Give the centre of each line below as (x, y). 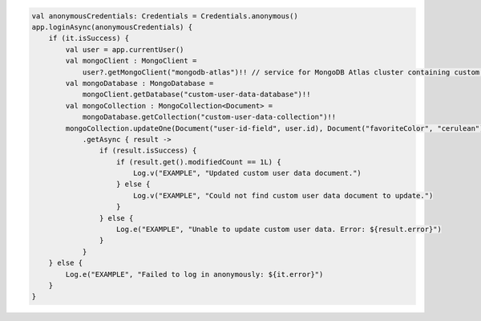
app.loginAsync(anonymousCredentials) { (112, 27)
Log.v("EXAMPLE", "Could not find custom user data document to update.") (283, 195)
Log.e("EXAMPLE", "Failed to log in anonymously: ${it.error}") (194, 274)
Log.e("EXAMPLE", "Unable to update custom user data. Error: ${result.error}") (279, 230)
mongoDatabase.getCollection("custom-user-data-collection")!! (209, 117)
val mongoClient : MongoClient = (131, 61)
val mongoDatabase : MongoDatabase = (139, 83)
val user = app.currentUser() (125, 49)
